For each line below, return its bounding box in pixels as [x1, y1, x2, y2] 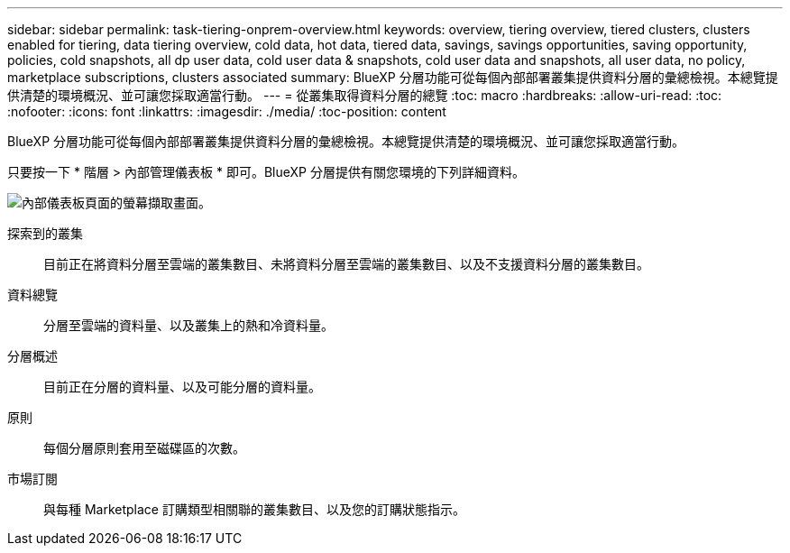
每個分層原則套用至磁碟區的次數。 [43, 440, 245, 456]
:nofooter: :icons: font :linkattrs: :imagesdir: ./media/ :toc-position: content [7, 104, 446, 119]
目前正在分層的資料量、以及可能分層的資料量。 [43, 379, 321, 394]
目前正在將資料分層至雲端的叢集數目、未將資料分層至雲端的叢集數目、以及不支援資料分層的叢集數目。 [43, 256, 649, 272]
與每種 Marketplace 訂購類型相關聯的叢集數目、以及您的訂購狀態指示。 [43, 502, 465, 517]
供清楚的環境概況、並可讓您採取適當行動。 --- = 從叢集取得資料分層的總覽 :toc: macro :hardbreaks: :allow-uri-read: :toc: [7, 88, 722, 103]
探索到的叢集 [7, 226, 83, 241]
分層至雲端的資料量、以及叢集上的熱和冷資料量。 [43, 318, 334, 333]
